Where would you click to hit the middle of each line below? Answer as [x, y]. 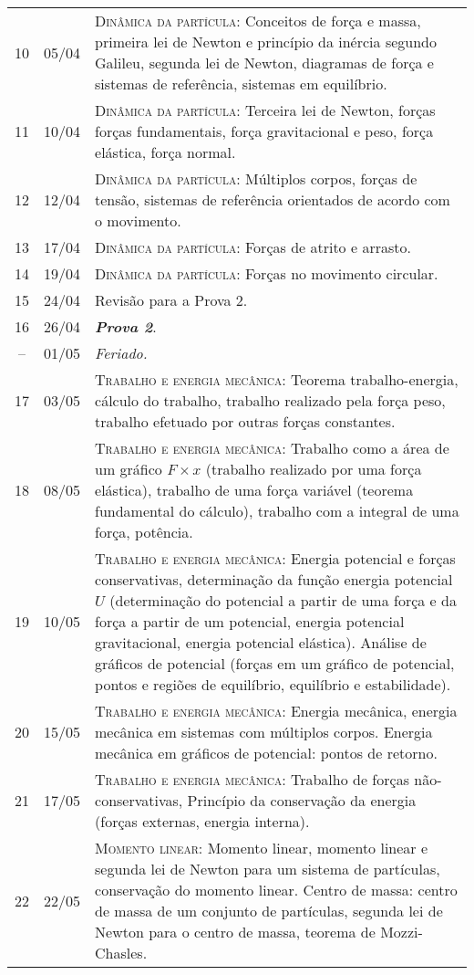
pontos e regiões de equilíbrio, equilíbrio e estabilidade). [273, 684]
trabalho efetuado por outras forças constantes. [245, 421]
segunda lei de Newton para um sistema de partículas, [268, 869]
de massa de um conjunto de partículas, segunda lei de [269, 911]
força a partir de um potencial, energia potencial [250, 621]
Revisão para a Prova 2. [171, 300]
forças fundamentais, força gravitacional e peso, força [264, 131]
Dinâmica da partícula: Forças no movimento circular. [267, 273]
